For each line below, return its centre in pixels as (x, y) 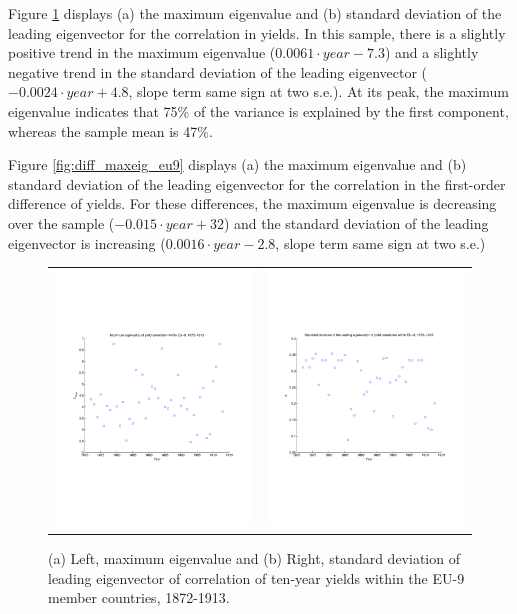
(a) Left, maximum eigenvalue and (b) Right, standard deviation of (254, 558)
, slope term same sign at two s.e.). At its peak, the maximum (318, 91)
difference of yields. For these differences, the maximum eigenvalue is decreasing (252, 203)
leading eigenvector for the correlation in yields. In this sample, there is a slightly (257, 32)
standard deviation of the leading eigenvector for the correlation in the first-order (257, 183)
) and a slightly (431, 52)
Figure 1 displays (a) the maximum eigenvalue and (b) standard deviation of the (255, 13)
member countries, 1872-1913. (139, 597)
